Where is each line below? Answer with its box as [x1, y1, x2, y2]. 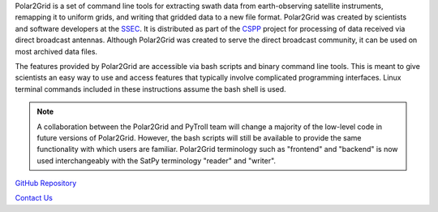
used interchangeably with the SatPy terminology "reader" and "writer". [36, 155, 276, 166]
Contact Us [15, 193, 53, 203]
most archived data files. [15, 46, 97, 56]
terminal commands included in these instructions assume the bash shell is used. [15, 84, 287, 93]
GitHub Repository [15, 179, 77, 188]
